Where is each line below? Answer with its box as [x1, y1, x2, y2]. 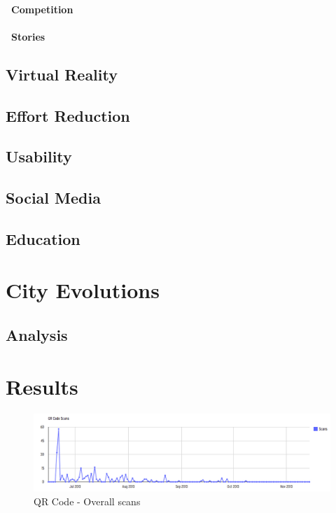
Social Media [6, 187, 101, 209]
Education [6, 227, 80, 249]
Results [6, 372, 78, 400]
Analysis [6, 324, 68, 346]
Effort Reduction [6, 104, 130, 126]
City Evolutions [6, 276, 160, 304]
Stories [11, 29, 45, 43]
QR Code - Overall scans [34, 493, 141, 508]
